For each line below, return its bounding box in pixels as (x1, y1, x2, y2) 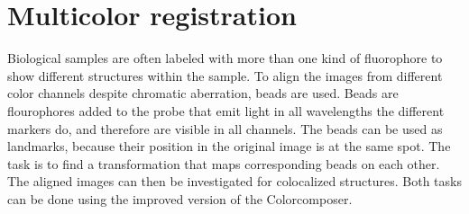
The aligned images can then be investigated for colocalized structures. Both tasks (7, 172, 462, 191)
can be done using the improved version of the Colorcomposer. (7, 189, 353, 208)
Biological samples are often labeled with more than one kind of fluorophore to (7, 49, 443, 67)
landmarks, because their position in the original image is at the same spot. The (7, 137, 451, 156)
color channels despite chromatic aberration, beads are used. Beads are (7, 84, 399, 103)
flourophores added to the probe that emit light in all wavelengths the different (7, 101, 445, 120)
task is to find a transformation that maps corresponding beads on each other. (7, 154, 440, 173)
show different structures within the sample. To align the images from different (7, 66, 443, 85)
